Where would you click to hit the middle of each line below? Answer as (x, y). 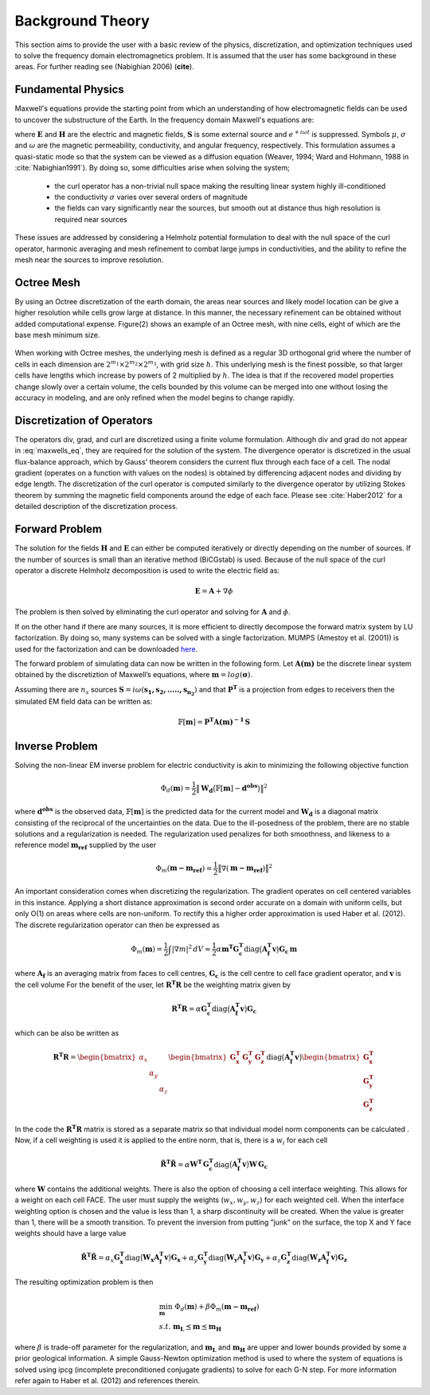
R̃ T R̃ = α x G (100, 1258)
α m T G (228, 948)
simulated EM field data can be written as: (84, 701)
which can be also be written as (67, 1033)
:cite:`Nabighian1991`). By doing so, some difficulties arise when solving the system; (152, 168)
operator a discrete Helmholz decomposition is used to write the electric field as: (147, 570)
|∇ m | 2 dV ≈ (191, 948)
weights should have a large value (70, 1233)
